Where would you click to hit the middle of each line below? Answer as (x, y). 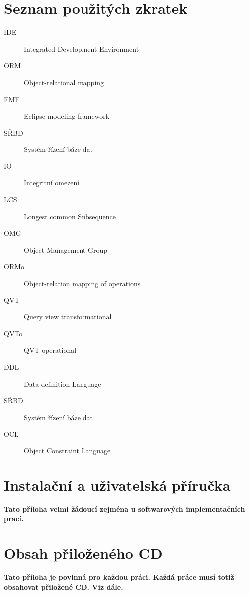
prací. (14, 519)
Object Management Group (66, 249)
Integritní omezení (52, 183)
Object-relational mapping (64, 82)
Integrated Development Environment (82, 49)
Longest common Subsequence (70, 216)
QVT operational (50, 350)
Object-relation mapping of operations (82, 283)
